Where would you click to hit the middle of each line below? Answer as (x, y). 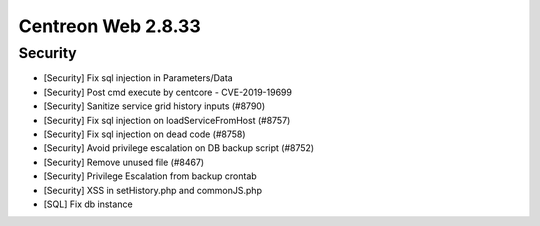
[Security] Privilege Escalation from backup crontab (150, 176)
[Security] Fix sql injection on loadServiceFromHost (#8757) (167, 120)
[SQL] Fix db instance (88, 204)
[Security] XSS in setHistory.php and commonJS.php (152, 190)
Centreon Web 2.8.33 (110, 26)
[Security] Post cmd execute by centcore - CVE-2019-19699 (167, 92)
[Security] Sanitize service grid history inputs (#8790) (154, 106)
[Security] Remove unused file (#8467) (124, 162)
